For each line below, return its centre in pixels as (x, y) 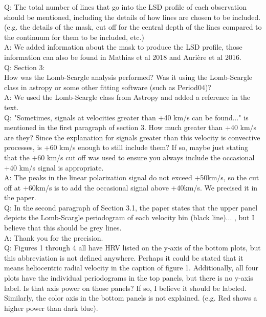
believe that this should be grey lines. (63, 228)
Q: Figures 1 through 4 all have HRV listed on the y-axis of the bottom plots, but (132, 248)
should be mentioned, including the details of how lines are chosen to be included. (132, 17)
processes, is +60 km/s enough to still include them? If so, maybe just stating (126, 147)
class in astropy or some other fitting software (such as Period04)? (108, 87)
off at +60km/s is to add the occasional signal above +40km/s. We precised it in (131, 187)
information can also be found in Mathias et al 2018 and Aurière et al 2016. (123, 57)
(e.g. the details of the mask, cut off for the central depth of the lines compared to (133, 27)
